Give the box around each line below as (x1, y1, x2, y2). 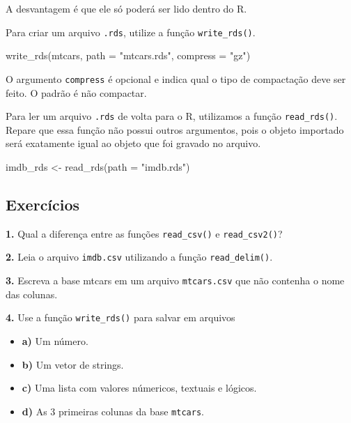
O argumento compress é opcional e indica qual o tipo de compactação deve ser (6, 71, 346, 86)
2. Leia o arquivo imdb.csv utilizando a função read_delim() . (6, 249, 273, 264)
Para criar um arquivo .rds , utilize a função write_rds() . (6, 24, 256, 39)
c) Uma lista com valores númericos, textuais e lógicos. (22, 380, 257, 395)
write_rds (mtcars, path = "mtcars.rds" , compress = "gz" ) (6, 48, 251, 63)
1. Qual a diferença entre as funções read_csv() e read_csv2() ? (6, 226, 283, 240)
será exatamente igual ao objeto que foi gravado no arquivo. (6, 136, 261, 151)
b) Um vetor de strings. (22, 357, 124, 371)
